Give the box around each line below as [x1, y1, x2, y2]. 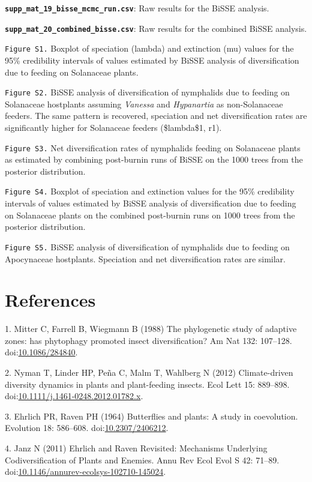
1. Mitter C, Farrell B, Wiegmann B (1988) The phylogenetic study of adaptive [5, 322, 297, 335]
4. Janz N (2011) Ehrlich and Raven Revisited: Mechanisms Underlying [5, 442, 268, 454]
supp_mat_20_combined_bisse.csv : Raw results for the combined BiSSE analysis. [5, 22, 307, 34]
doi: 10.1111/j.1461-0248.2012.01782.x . [5, 390, 143, 402]
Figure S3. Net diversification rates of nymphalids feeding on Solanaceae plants [5, 141, 301, 154]
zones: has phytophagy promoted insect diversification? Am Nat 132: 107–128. [5, 334, 292, 346]
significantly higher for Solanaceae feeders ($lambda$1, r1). [5, 121, 222, 133]
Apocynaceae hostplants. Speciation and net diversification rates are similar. [5, 252, 286, 265]
